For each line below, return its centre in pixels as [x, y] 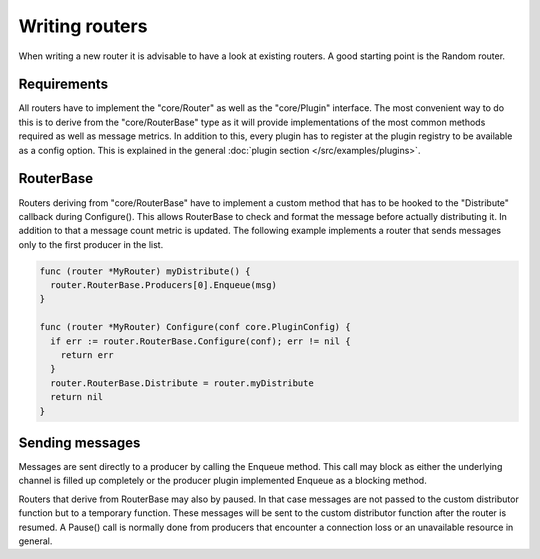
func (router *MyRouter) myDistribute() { [145, 271]
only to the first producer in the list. [91, 244]
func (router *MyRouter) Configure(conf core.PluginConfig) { [195, 327]
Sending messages [79, 443]
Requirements [63, 84]
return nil [77, 397]
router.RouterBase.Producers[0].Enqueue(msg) [163, 285]
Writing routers [83, 26]
